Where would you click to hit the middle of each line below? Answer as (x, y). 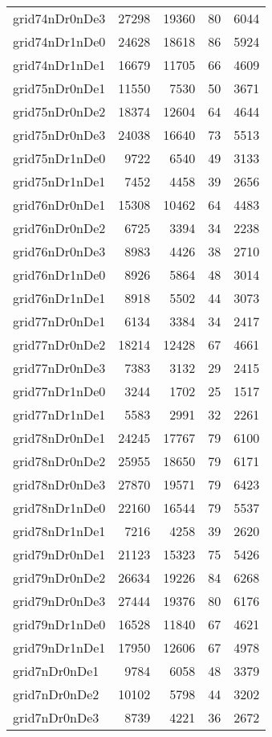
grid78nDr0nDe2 (59, 461)
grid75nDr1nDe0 (59, 158)
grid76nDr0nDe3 (59, 251)
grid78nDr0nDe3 (59, 484)
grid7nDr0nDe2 (56, 694)
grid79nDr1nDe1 (59, 647)
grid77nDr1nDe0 (59, 391)
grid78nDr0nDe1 (59, 438)
